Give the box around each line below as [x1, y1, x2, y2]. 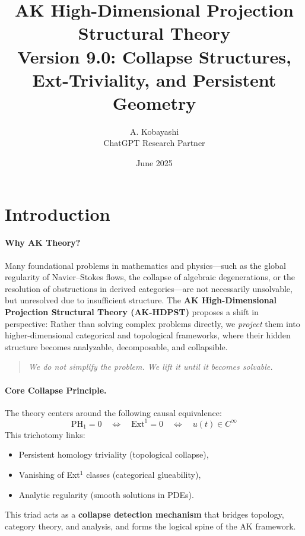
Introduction [5, 201, 110, 226]
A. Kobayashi [129, 125, 179, 137]
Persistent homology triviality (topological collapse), [18, 448, 209, 461]
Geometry [112, 90, 196, 115]
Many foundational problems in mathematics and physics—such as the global [5, 259, 286, 271]
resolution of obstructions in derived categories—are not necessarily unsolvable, [5, 282, 293, 294]
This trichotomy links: [5, 428, 85, 440]
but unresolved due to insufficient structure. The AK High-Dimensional [5, 294, 277, 306]
